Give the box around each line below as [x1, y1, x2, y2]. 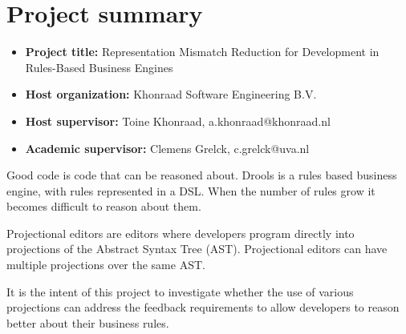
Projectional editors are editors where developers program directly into [6, 224, 355, 241]
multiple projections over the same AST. [6, 256, 205, 273]
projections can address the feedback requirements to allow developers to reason [6, 299, 400, 316]
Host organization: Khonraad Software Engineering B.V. [25, 86, 317, 103]
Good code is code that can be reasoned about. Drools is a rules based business [6, 167, 397, 183]
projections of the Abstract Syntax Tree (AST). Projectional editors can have [6, 240, 388, 257]
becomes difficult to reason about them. [6, 198, 201, 215]
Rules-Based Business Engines [25, 58, 173, 75]
